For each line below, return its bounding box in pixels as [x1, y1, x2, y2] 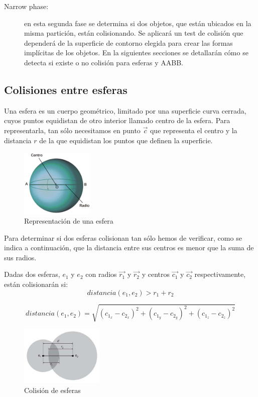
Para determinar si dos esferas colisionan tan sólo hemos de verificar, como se [4, 232, 242, 243]
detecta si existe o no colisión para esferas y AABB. [24, 57, 183, 67]
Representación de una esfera [24, 216, 113, 226]
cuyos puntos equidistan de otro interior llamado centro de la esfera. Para [4, 115, 230, 126]
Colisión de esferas [24, 385, 81, 395]
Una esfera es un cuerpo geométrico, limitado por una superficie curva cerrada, [4, 105, 246, 116]
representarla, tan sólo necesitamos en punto [4, 125, 141, 135]
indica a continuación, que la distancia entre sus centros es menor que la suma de [4, 242, 254, 253]
